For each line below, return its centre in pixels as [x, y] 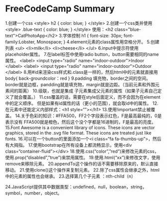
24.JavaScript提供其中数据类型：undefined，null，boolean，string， [76, 187]
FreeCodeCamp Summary [60, 9]
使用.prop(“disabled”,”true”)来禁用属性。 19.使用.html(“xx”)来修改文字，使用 [83, 157]
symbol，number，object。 [34, 193]
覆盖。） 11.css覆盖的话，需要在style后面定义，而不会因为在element [91, 97]
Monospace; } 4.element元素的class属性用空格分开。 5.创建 [98, 42]
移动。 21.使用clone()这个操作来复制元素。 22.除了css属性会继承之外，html [82, 170]
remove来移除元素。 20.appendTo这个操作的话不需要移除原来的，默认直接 [82, 164]
